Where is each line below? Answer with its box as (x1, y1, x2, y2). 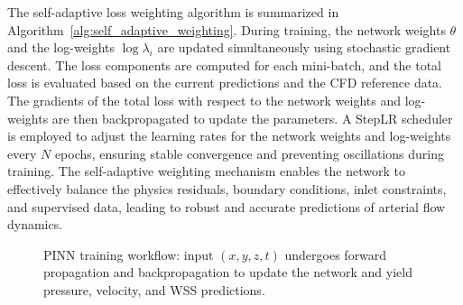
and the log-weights (7, 38, 116, 57)
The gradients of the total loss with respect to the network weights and (7, 90, 402, 109)
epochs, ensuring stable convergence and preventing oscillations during (54, 143, 444, 162)
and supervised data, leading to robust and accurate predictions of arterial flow (7, 197, 446, 216)
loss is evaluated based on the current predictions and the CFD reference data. (7, 73, 443, 92)
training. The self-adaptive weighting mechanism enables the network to (7, 162, 405, 180)
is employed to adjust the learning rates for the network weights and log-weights (7, 126, 451, 145)
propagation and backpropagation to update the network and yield (43, 263, 412, 282)
